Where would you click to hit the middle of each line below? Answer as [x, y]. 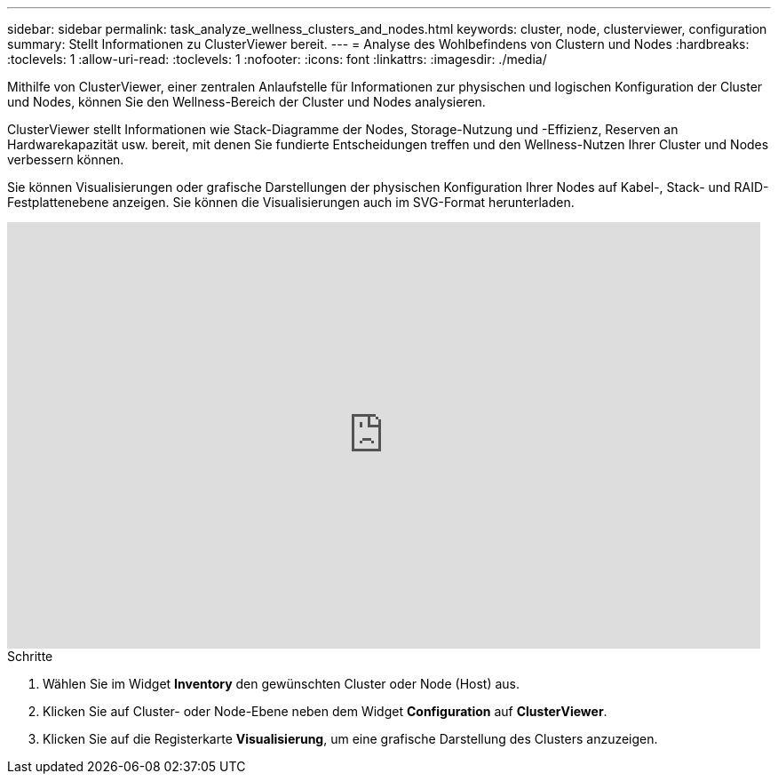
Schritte [30, 656]
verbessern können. [66, 159]
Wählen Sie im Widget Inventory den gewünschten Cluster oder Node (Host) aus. [282, 684]
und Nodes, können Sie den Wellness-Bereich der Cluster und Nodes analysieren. [246, 102]
